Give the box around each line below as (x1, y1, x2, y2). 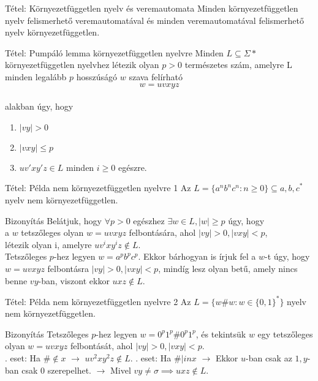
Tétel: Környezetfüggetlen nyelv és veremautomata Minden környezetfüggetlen (5, 2, 298, 14)
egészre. (118, 160, 147, 173)
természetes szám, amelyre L (184, 58, 292, 71)
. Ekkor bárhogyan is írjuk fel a (138, 250, 256, 263)
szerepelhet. (47, 363, 91, 376)
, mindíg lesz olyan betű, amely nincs (158, 262, 298, 274)
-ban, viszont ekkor (38, 274, 110, 287)
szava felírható (129, 70, 183, 83)
